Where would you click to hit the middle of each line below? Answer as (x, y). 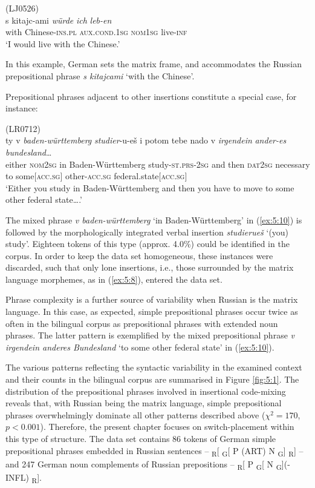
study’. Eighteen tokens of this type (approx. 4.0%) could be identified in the (148, 244)
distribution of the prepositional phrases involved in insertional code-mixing (146, 391)
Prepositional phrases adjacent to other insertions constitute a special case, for (151, 96)
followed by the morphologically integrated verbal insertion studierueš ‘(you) (147, 232)
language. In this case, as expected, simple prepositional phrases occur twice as (152, 312)
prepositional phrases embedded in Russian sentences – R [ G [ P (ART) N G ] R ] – (154, 451)
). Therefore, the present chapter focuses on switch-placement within (167, 427)
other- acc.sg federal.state (112, 176)
